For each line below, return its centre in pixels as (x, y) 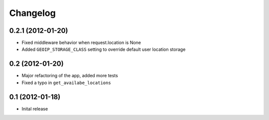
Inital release (35, 109)
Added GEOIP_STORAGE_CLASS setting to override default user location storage (104, 49)
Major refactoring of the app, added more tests (70, 76)
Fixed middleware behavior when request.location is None (81, 43)
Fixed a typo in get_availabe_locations (67, 83)
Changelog (32, 13)
